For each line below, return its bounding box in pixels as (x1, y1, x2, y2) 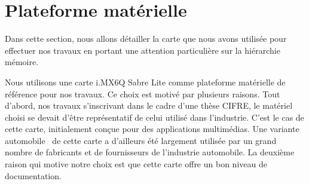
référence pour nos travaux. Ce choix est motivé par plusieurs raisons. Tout (5, 87, 280, 100)
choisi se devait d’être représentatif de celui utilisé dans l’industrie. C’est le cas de (5, 111, 304, 123)
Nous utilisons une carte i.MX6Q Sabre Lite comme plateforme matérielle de (5, 75, 286, 88)
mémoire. (5, 56, 39, 68)
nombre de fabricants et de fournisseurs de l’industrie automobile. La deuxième (5, 146, 295, 158)
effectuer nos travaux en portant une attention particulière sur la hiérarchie (5, 44, 280, 56)
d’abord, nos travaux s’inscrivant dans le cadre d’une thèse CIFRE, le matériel (5, 99, 293, 112)
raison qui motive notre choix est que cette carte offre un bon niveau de (5, 158, 267, 170)
